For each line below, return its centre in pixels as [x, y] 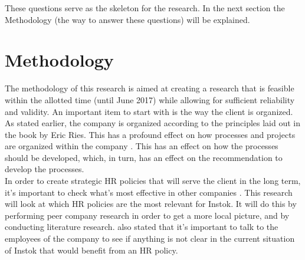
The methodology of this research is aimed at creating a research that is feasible [150, 88]
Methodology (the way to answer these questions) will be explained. [127, 19]
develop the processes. [45, 169]
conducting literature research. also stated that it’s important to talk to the [142, 227]
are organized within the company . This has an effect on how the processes [142, 146]
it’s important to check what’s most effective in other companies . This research [149, 192]
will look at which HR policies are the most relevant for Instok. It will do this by [151, 204]
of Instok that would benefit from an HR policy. [91, 250]
